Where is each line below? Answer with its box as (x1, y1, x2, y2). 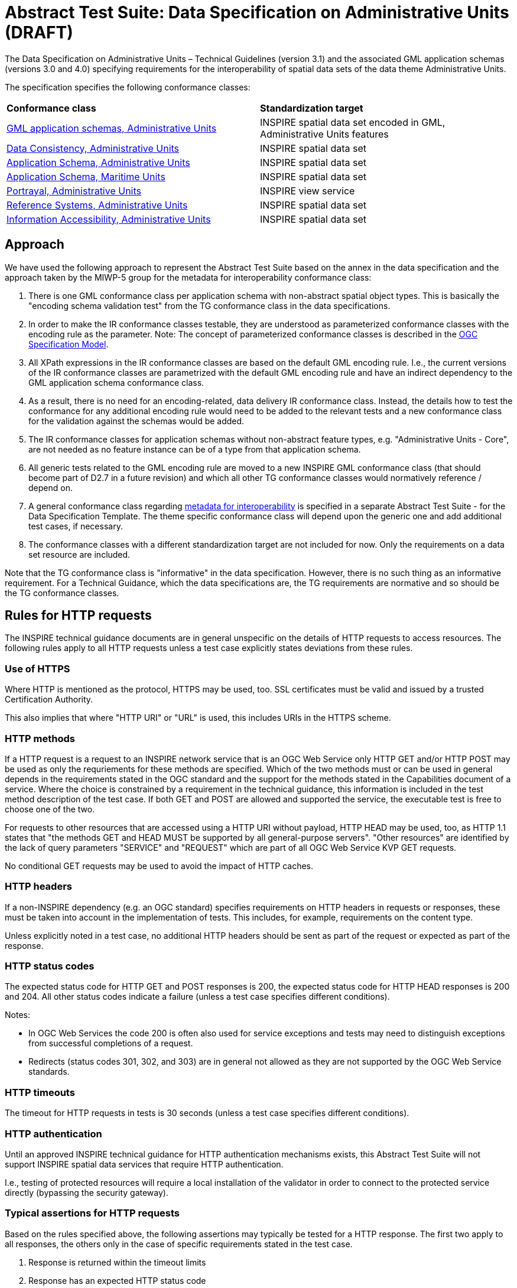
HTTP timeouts (5, 1086, 75, 1098)
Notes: (5, 1010, 30, 1020)
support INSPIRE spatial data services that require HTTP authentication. (5, 1159, 284, 1169)
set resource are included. (28, 549, 131, 560)
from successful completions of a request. (28, 1038, 193, 1049)
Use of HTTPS (5, 662, 70, 675)
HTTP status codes (5, 960, 95, 972)
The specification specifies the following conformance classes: (5, 82, 251, 92)
